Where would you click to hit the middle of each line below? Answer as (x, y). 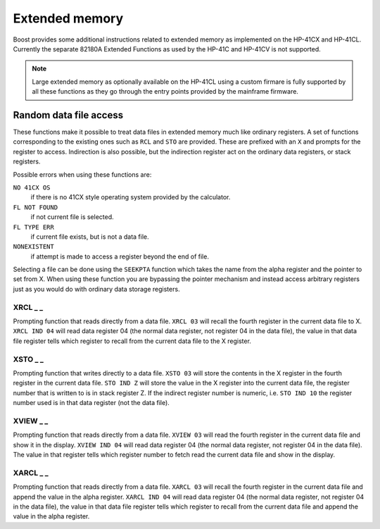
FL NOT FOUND (36, 207)
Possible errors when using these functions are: (82, 174)
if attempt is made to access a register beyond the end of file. (120, 256)
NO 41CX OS (32, 187)
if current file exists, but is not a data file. (90, 237)
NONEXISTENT (33, 247)
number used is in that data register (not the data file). (91, 403)
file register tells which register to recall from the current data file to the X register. (132, 341)
